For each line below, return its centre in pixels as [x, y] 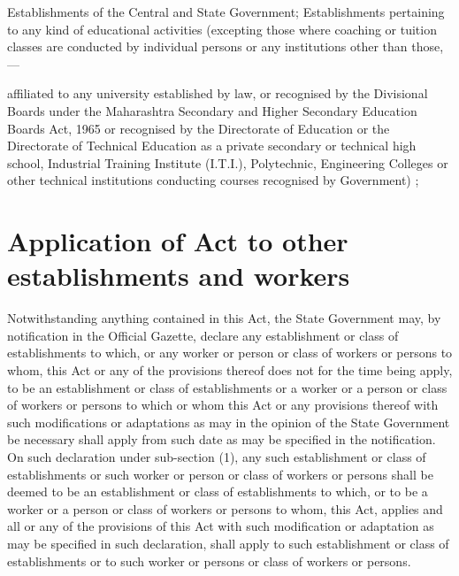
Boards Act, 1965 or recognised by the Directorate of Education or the [199, 128]
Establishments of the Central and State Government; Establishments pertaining [226, 12]
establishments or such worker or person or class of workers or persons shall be [220, 474]
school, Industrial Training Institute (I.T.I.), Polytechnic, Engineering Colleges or [228, 162]
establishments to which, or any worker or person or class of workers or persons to [230, 353]
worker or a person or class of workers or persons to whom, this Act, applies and [225, 508]
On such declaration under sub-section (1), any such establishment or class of [217, 457]
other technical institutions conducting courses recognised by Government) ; [213, 180]
